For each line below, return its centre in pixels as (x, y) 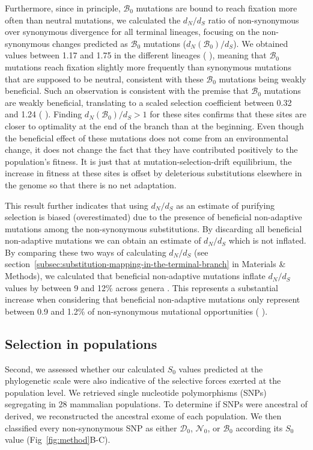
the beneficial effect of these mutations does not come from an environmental (147, 137)
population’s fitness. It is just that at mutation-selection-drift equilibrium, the (148, 161)
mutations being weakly (263, 79)
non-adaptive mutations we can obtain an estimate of (103, 240)
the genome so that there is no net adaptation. (91, 184)
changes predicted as (90, 43)
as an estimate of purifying (226, 205)
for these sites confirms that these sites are (228, 114)
